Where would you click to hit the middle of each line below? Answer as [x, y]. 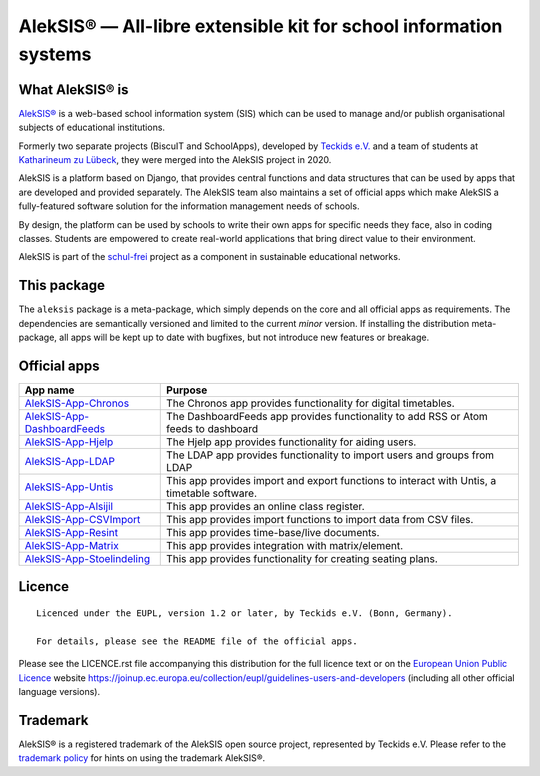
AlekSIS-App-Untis [69, 487]
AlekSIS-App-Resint [71, 532]
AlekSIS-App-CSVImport [82, 519]
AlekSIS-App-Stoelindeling [87, 558]
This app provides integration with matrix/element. [285, 545]
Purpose [187, 390]
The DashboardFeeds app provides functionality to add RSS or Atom [327, 416]
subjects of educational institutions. [91, 127]
